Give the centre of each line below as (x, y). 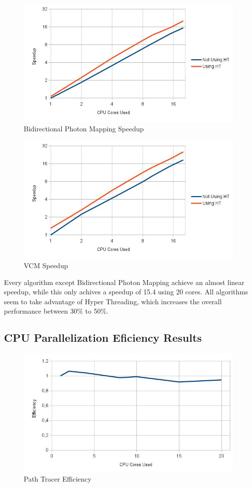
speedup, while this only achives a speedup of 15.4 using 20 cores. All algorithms (126, 292)
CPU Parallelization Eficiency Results (103, 338)
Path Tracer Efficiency (58, 478)
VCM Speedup (46, 265)
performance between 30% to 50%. (56, 311)
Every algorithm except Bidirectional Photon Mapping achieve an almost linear (124, 282)
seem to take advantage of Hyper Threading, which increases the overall (113, 301)
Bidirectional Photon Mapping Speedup (84, 129)
